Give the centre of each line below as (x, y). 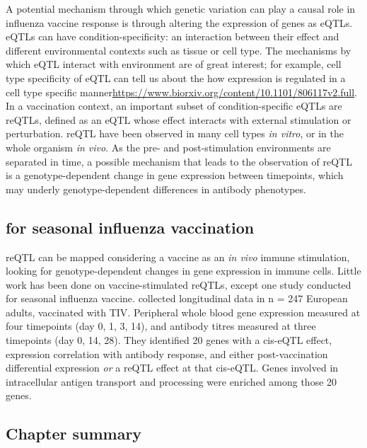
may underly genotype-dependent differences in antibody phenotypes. (156, 189)
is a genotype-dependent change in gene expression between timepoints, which (175, 175)
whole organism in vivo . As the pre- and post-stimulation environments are (168, 147)
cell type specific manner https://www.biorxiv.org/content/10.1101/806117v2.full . (181, 92)
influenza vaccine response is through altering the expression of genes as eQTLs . (179, 22)
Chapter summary (74, 433)
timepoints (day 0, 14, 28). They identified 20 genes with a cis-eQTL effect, (169, 340)
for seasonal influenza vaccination (130, 227)
